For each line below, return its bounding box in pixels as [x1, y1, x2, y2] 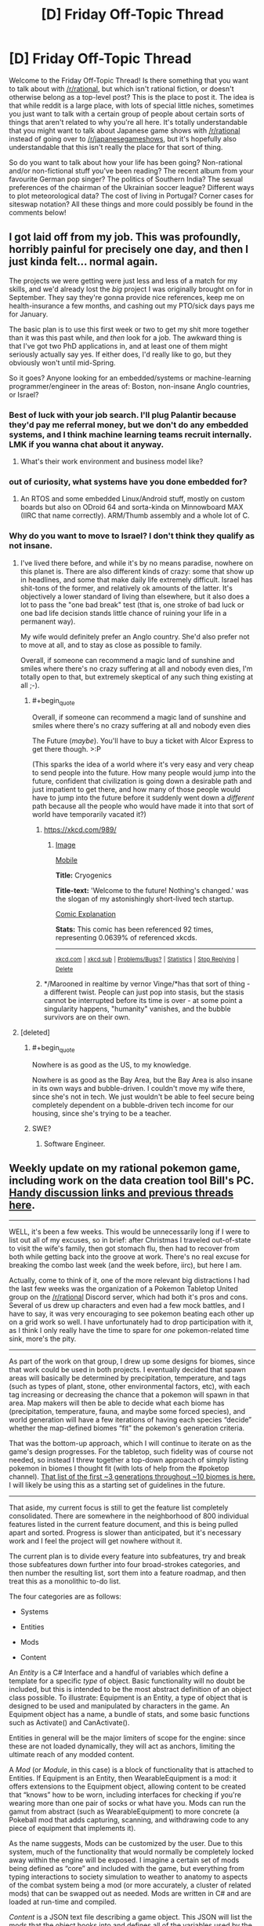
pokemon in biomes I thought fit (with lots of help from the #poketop [9, 1463, 230, 1473]
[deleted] [20, 1027, 50, 1038]
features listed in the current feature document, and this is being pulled [9, 1519, 238, 1529]
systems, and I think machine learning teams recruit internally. [9, 429, 252, 440]
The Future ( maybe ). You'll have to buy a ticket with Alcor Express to [31, 736, 254, 745]
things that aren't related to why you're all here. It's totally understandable [9, 117, 248, 126]
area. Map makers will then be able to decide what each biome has [9, 1398, 226, 1408]
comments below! [9, 207, 67, 217]
